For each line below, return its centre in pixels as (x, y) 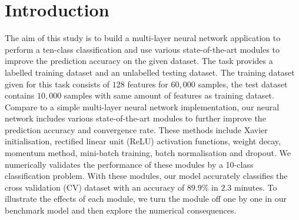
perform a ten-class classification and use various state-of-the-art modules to (142, 49)
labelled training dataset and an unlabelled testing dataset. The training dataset (150, 72)
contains (20, 95)
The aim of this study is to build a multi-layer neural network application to (143, 38)
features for (148, 84)
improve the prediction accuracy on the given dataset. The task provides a (139, 61)
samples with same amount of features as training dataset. (169, 95)
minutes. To (256, 187)
